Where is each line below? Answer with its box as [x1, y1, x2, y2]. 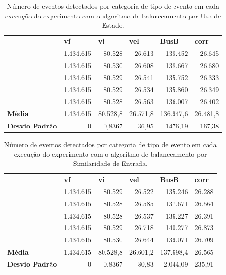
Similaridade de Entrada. [73, 158, 148, 168]
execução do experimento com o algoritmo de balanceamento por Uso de [5, 10, 221, 20]
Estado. [102, 20, 124, 30]
